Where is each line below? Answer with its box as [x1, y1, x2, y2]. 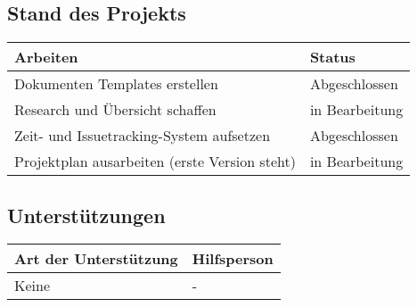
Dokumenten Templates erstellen [14, 73, 218, 95]
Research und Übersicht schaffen [14, 99, 217, 120]
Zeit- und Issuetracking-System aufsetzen [14, 125, 271, 146]
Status [309, 46, 356, 68]
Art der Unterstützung [14, 248, 178, 270]
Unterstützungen [7, 201, 166, 228]
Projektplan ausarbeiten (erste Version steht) [14, 151, 296, 172]
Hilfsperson [192, 248, 274, 270]
